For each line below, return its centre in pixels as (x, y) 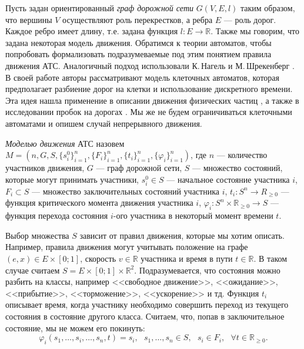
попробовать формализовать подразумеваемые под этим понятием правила (138, 54)
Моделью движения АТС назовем (65, 143)
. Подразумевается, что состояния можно (207, 270)
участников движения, (45, 168)
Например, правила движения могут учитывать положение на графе (127, 247)
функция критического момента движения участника (99, 203)
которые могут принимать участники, (72, 179)
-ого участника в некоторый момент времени (193, 215)
